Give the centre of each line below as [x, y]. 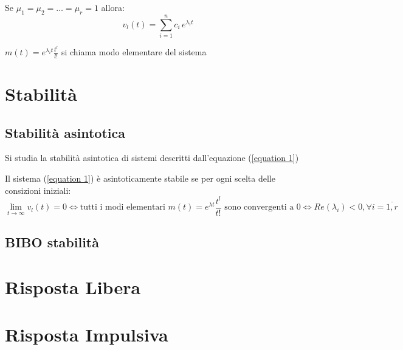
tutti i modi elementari [122, 208]
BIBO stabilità [52, 242]
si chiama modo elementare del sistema [134, 52]
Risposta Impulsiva [87, 335]
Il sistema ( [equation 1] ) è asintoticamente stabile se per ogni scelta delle [140, 178]
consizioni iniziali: [38, 190]
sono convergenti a [259, 208]
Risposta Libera [73, 287]
